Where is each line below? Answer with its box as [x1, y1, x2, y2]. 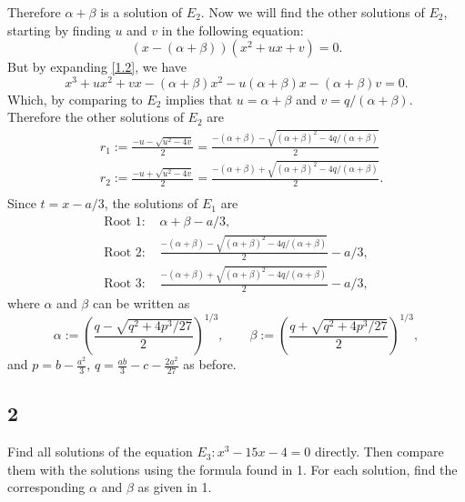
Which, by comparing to [7, 89, 143, 108]
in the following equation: [161, 20, 304, 39]
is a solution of [100, 3, 183, 21]
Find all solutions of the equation [7, 442, 193, 461]
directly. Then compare [314, 442, 444, 461]
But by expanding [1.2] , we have [7, 57, 187, 76]
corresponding [7, 477, 86, 497]
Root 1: [104, 215, 146, 228]
